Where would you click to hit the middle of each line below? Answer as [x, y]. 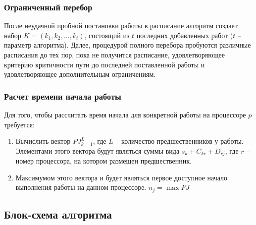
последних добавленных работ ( [185, 35]
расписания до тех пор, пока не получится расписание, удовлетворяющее [114, 55]
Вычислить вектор [43, 141]
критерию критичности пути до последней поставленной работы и [104, 64]
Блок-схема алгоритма [58, 214]
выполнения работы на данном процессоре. [81, 187]
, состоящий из [107, 35]
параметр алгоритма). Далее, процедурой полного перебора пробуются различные [128, 45]
